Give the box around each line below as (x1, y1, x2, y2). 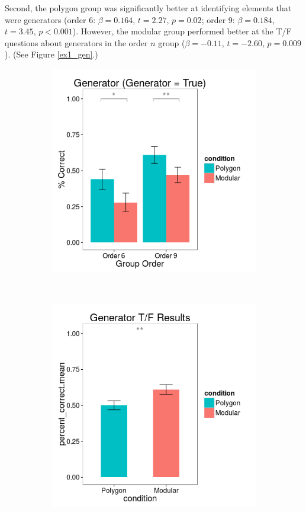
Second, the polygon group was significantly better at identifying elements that (5, 2, 292, 14)
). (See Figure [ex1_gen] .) (5, 48, 98, 60)
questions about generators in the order (5, 36, 148, 49)
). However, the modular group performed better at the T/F (72, 25, 292, 37)
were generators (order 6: (5, 13, 96, 25)
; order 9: (201, 13, 235, 25)
